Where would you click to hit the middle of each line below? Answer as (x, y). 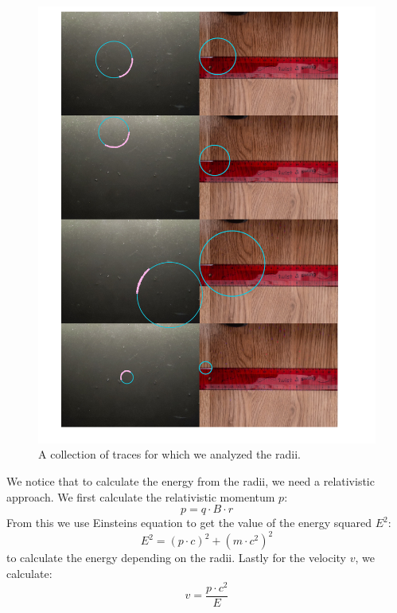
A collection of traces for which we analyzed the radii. (169, 454)
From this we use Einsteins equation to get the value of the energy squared (189, 523)
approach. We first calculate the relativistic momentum (141, 496)
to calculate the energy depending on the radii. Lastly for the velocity (177, 558)
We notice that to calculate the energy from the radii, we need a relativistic (191, 481)
